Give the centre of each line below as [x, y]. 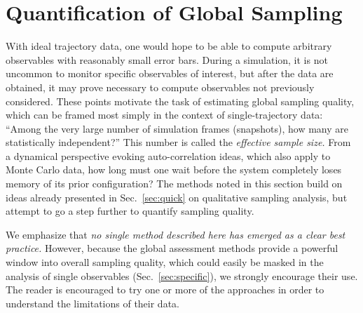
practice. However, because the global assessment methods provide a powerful [172, 248]
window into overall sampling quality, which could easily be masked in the [165, 262]
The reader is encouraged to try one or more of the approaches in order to [165, 289]
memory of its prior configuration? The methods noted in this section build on [174, 184]
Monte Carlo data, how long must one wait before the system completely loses [174, 169]
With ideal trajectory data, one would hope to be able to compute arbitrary [169, 46]
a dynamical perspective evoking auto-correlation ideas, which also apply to [168, 155]
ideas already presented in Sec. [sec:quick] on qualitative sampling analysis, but [177, 197]
